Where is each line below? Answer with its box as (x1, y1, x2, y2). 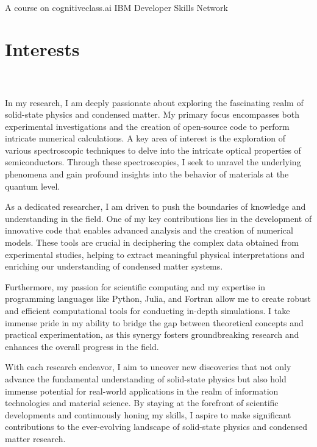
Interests (5, 37, 80, 62)
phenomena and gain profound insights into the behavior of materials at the (5, 168, 289, 181)
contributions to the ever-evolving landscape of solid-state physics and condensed (5, 420, 308, 433)
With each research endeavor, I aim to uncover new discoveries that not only (5, 360, 291, 373)
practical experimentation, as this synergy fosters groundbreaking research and (5, 328, 299, 341)
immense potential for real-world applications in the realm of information (5, 384, 279, 397)
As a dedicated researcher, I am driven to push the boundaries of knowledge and (5, 200, 306, 213)
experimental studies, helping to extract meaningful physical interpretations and (5, 248, 305, 260)
